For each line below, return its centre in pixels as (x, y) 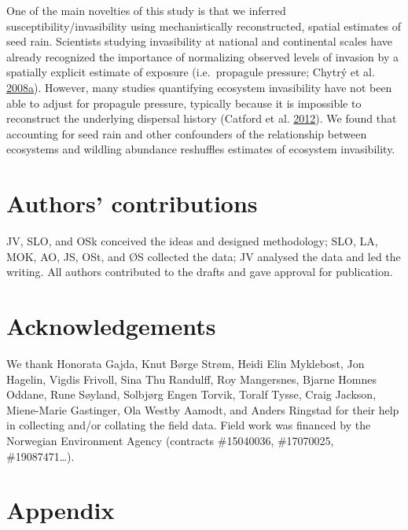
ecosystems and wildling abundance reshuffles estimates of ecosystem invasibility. (201, 149)
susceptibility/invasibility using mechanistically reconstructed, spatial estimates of (204, 26)
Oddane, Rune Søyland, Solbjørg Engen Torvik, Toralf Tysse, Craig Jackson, (191, 394)
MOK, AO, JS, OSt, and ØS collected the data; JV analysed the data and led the (204, 256)
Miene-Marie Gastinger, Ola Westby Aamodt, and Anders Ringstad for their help (203, 409)
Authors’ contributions (132, 203)
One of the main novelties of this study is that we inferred (146, 10)
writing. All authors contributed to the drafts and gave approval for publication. (200, 272)
